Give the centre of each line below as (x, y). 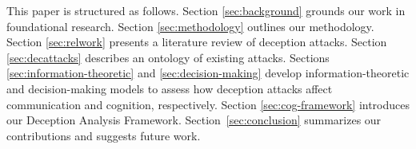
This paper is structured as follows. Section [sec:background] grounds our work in (206, 10)
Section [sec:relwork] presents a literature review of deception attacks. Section (197, 42)
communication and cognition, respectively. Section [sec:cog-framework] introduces (208, 104)
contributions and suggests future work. (104, 135)
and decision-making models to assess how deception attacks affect (170, 88)
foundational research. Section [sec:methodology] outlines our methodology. (190, 26)
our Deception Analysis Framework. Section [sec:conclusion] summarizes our (194, 120)
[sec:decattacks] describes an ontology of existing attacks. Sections (168, 57)
